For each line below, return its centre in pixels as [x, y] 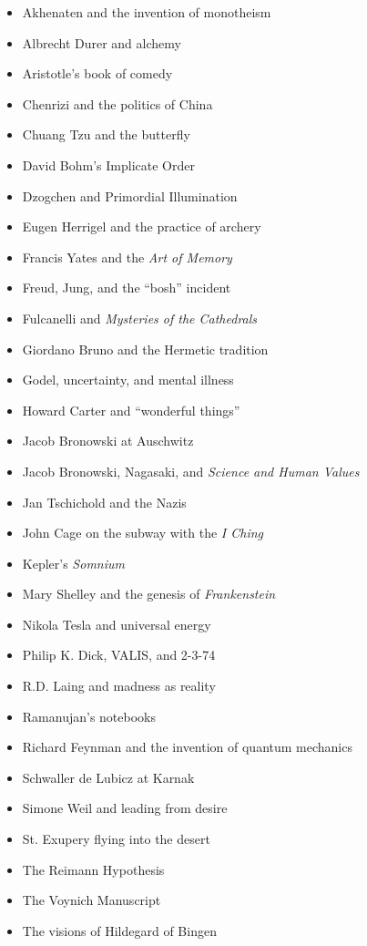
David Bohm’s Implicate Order [108, 165]
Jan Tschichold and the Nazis [104, 502]
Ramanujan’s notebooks [89, 716]
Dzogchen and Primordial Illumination [130, 195]
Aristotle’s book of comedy [97, 73]
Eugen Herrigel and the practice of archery [142, 226]
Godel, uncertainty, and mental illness [128, 380]
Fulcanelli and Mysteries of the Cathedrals [140, 318]
